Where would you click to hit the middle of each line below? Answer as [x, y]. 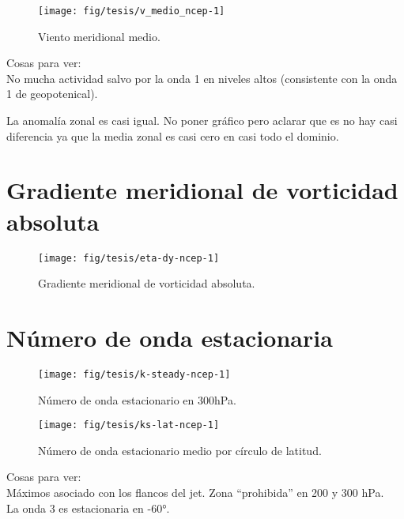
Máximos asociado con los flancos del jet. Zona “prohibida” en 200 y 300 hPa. [195, 492]
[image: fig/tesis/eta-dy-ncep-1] [129, 258]
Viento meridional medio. [99, 36]
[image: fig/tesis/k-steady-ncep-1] [134, 374]
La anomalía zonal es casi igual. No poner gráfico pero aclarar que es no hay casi [202, 120]
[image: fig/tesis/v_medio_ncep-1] [132, 11]
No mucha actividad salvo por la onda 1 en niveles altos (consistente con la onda [202, 78]
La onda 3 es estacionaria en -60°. [88, 508]
